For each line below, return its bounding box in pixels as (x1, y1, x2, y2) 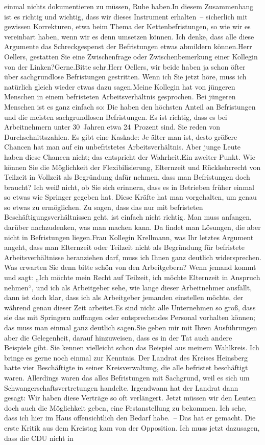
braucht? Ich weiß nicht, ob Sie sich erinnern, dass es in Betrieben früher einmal (4, 181, 254, 192)
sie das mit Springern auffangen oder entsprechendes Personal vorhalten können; (4, 312, 255, 323)
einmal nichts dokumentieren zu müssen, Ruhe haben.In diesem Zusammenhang (4, 1, 254, 11)
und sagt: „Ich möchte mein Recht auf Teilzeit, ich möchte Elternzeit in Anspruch (4, 272, 260, 283)
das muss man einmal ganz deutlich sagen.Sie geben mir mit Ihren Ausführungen (4, 322, 257, 332)
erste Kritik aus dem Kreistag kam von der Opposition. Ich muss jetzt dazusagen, (4, 422, 260, 433)
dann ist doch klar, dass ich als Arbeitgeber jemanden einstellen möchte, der (4, 292, 244, 303)
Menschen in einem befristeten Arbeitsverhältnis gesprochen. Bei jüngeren (4, 91, 236, 102)
